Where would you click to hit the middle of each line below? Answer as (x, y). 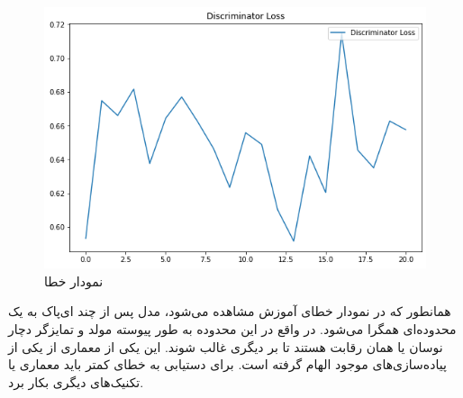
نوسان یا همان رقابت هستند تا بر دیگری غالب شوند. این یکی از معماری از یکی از (226, 346)
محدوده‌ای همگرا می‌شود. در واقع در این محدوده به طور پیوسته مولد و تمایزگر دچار (232, 328)
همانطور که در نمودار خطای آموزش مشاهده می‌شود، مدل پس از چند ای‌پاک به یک (230, 311)
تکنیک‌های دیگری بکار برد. (76, 381)
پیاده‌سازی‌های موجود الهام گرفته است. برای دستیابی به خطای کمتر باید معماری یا (227, 364)
